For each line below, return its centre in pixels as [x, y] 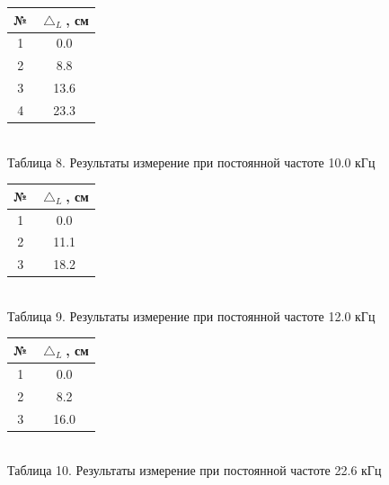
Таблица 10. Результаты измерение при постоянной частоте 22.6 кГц [194, 470]
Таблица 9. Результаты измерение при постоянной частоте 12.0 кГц [191, 315]
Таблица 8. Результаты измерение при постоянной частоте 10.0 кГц [191, 162]
